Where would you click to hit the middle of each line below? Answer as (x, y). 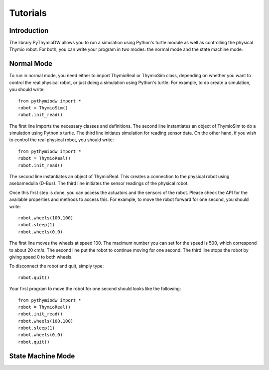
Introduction (29, 31)
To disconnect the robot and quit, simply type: (57, 266)
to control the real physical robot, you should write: (62, 140)
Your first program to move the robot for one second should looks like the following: (95, 289)
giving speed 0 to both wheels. (41, 257)
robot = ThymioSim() (43, 108)
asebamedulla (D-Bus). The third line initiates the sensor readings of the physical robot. (99, 184)
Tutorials (28, 13)
